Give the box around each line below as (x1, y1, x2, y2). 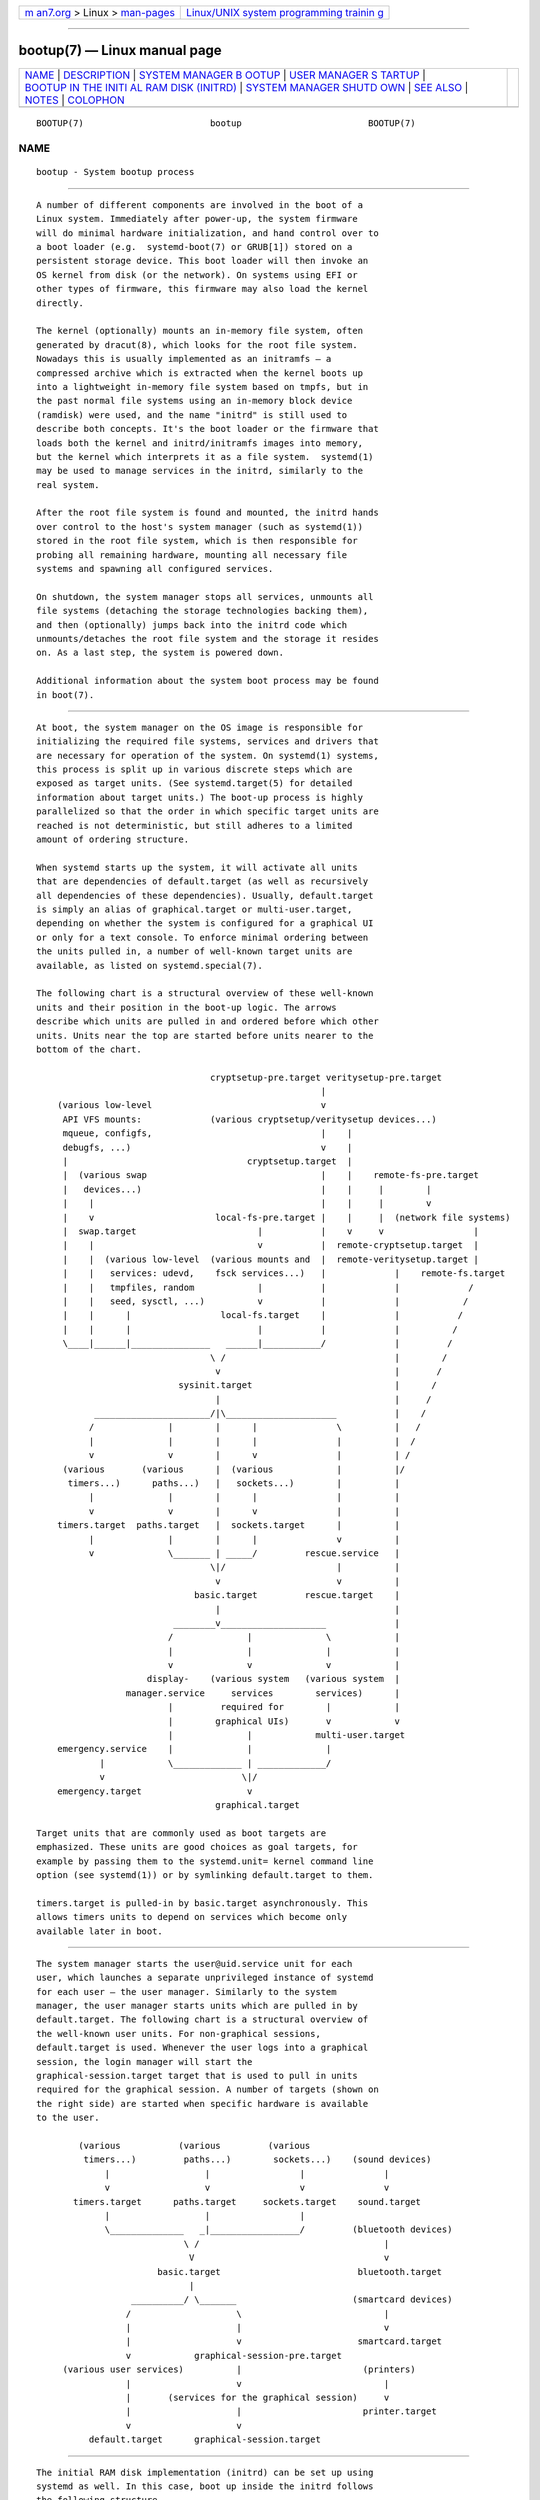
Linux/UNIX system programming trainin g (186, 6, 384, 19)
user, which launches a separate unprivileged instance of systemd (36, 1972, 374, 1984)
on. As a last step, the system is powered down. (36, 647, 285, 659)
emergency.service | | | (56, 1743, 332, 1755)
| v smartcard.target (125, 2336, 443, 2347)
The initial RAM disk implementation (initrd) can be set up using (36, 2466, 374, 2478)
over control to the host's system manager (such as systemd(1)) (36, 521, 364, 532)
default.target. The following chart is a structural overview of (36, 2014, 369, 2025)
